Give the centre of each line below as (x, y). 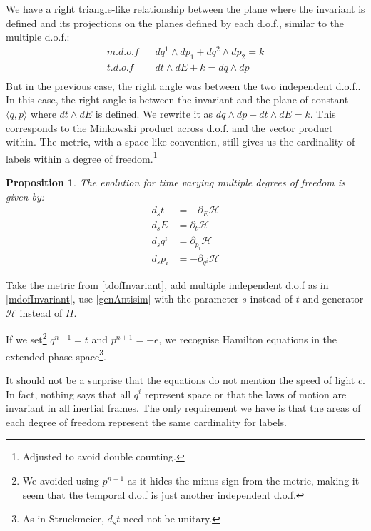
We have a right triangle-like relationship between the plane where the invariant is (185, 9)
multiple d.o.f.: (38, 37)
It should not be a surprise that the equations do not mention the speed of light (181, 379)
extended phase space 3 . (56, 355)
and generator (333, 299)
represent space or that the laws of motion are (245, 394)
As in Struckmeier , (63, 519)
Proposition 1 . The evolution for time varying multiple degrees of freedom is (176, 182)
